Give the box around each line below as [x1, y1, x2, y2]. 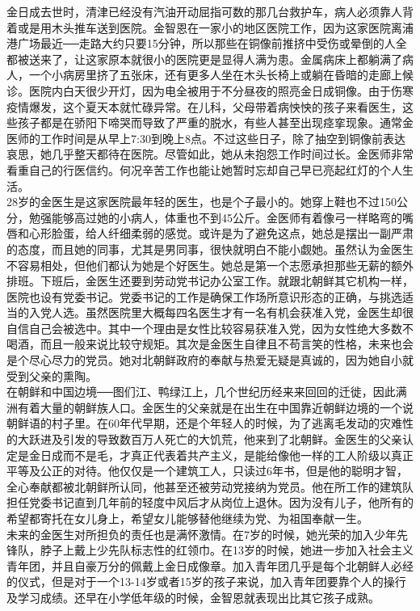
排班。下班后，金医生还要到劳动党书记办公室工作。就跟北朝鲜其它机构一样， [6, 272, 414, 289]
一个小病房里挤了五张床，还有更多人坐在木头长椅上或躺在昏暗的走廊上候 [28, 66, 414, 83]
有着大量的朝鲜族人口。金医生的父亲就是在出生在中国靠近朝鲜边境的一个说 [17, 398, 414, 415]
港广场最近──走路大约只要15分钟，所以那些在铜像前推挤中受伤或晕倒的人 [6, 35, 396, 52]
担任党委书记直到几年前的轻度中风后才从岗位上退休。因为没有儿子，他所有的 [6, 494, 414, 511]
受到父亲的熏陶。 [6, 367, 97, 384]
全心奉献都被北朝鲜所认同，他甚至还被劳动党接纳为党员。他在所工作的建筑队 [6, 478, 414, 495]
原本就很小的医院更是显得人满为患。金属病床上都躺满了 [107, 50, 402, 67]
